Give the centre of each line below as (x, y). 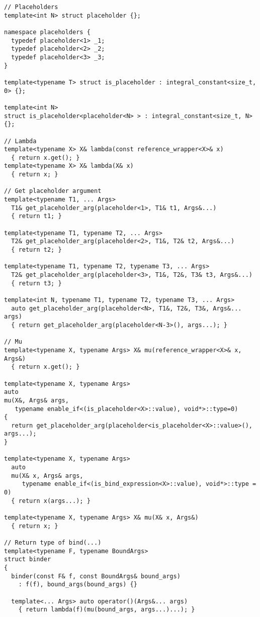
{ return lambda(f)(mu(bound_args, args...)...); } (107, 610)
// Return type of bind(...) (53, 543)
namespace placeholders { (47, 32)
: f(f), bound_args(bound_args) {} (78, 585)
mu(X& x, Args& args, (47, 476)
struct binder (28, 559)
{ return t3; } (36, 283)
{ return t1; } (36, 216)
